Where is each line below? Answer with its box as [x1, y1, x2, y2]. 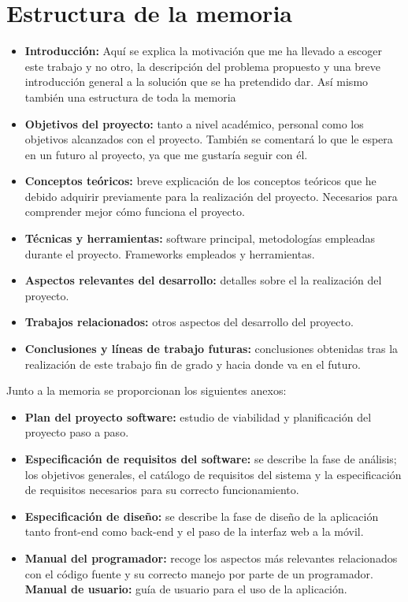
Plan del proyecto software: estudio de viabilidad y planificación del [24, 408, 372, 425]
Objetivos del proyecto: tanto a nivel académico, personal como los [24, 115, 364, 132]
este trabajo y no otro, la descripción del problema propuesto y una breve [24, 58, 381, 74]
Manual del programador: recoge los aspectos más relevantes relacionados [24, 549, 398, 566]
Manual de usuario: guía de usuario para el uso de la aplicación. [24, 581, 347, 597]
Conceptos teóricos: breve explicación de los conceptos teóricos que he [24, 173, 376, 189]
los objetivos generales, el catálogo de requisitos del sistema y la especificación [24, 466, 402, 482]
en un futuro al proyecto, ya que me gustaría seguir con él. [24, 146, 308, 162]
